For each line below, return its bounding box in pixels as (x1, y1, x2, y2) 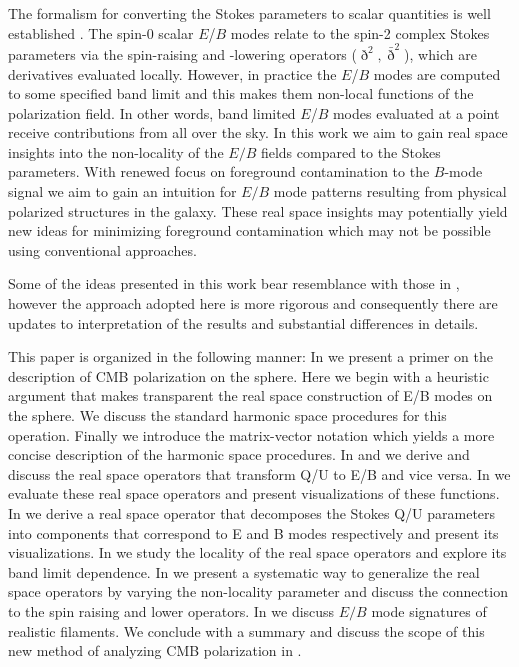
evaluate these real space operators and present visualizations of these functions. (8, 483, 500, 504)
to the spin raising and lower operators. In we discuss (8, 600, 335, 621)
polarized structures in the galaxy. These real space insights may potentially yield (8, 200, 508, 221)
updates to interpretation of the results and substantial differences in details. (8, 312, 479, 333)
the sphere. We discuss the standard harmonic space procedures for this (8, 405, 447, 425)
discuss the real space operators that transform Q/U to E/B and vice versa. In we (8, 463, 511, 484)
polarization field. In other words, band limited (8, 102, 296, 123)
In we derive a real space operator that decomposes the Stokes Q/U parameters (8, 502, 496, 523)
